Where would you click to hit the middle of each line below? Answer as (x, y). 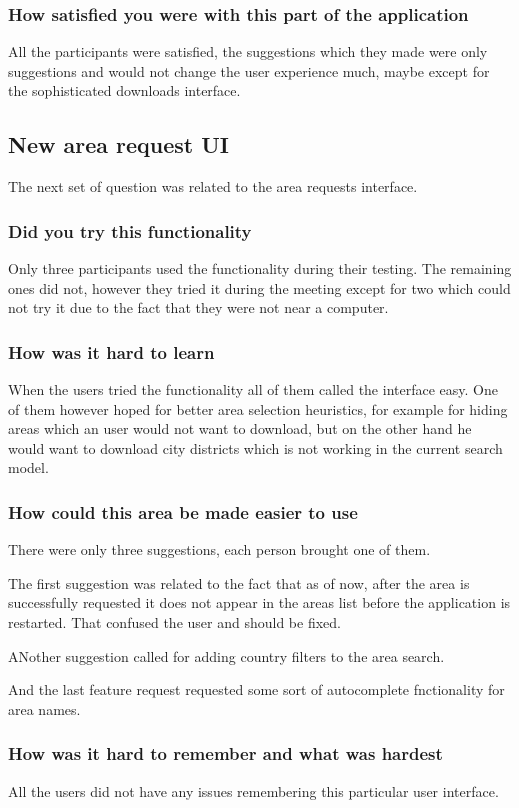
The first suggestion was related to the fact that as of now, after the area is (239, 582)
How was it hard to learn (111, 351)
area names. (44, 708)
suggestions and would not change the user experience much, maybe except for (249, 70)
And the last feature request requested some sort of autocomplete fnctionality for (256, 689)
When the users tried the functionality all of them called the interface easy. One (253, 389)
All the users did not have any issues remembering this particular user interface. (253, 790)
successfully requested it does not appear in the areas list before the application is (259, 602)
